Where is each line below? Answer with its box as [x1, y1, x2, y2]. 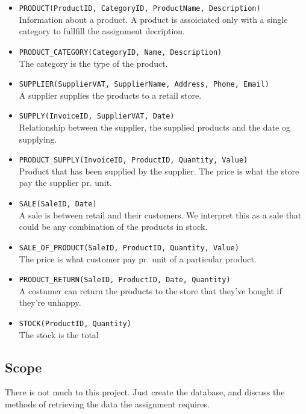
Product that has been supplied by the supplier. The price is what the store [19, 164, 299, 177]
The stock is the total [19, 328, 99, 341]
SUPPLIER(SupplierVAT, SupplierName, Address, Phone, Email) [19, 80, 270, 89]
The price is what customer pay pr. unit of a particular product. [19, 252, 257, 265]
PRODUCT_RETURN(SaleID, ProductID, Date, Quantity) [19, 276, 231, 285]
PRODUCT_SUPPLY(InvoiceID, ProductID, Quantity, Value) [19, 156, 248, 165]
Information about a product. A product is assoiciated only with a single [19, 13, 288, 25]
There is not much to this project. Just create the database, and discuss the [5, 386, 285, 398]
